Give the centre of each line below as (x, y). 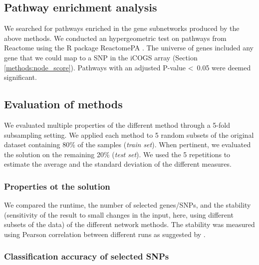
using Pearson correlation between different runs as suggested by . (105, 234)
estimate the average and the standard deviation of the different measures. (118, 164)
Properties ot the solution (57, 186)
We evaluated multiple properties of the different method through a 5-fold (117, 125)
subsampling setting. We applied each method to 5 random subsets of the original (129, 134)
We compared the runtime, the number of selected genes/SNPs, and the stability (128, 205)
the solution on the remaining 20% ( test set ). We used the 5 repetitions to (117, 154)
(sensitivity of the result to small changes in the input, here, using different (119, 214)
